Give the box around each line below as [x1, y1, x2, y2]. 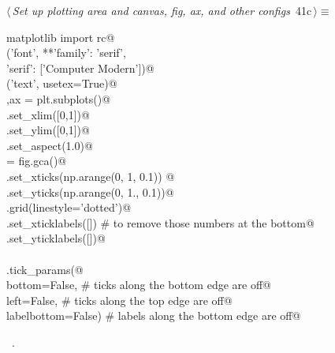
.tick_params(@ [6, 261, 84, 277]
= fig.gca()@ [6, 152, 67, 169]
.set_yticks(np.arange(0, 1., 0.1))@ [6, 183, 174, 200]
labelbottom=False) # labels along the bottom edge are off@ [6, 307, 301, 324]
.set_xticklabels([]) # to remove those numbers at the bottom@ [6, 214, 315, 231]
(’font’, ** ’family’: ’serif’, [6, 44, 126, 61]
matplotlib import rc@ [6, 28, 115, 45]
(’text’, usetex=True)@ [6, 75, 117, 92]
